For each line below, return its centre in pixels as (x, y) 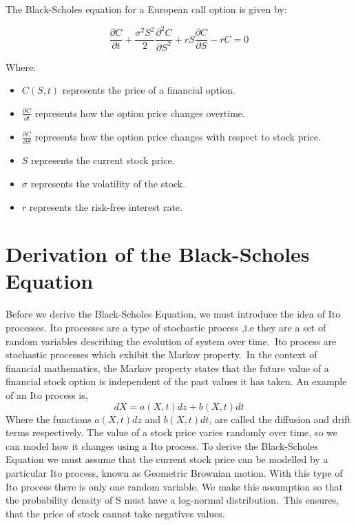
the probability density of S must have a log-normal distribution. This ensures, (172, 500)
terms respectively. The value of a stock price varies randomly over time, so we (171, 432)
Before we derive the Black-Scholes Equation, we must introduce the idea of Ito (173, 314)
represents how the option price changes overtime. (140, 113)
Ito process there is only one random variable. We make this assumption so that (174, 486)
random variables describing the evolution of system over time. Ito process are (171, 341)
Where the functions (49, 419)
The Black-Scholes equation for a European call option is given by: (146, 9)
